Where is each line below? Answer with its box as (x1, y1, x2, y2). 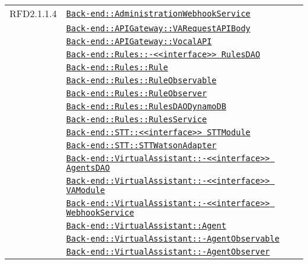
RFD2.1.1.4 (9, 6, 57, 20)
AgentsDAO (66, 163, 110, 172)
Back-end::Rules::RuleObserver (66, 89, 207, 98)
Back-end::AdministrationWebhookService (66, 8, 251, 18)
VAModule (66, 185, 105, 195)
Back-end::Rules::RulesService (66, 115, 207, 124)
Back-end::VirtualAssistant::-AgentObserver (66, 247, 270, 256)
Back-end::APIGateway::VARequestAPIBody (66, 24, 251, 33)
